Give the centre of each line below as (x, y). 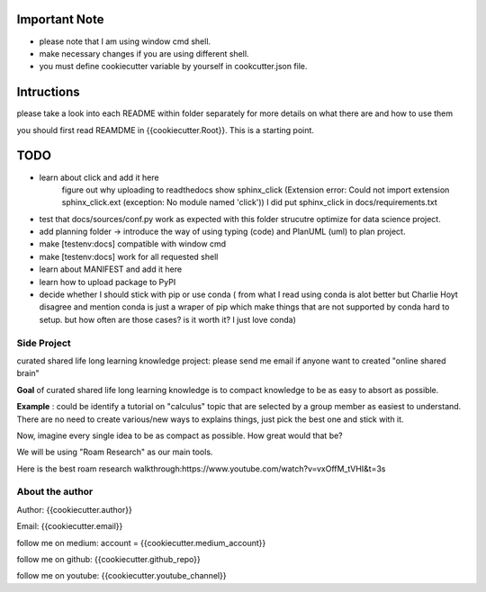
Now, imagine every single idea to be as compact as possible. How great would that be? (180, 435)
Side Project (44, 343)
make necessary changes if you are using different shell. (144, 53)
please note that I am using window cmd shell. (125, 41)
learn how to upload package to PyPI (108, 282)
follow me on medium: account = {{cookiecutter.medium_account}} (141, 543)
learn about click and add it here (99, 177)
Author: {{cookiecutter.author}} (74, 509)
